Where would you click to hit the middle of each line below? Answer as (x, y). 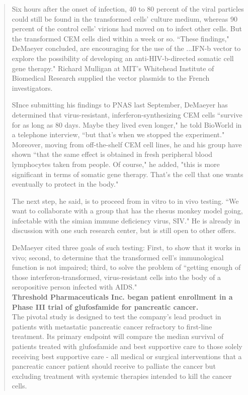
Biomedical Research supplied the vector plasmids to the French (111, 78)
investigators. (32, 88)
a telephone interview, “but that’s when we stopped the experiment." (118, 134)
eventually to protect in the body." (65, 184)
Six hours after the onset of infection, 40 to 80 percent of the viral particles (128, 9)
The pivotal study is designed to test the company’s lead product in (116, 317)
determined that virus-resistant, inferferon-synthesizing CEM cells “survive (127, 114)
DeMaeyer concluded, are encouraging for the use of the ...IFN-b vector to (126, 48)
